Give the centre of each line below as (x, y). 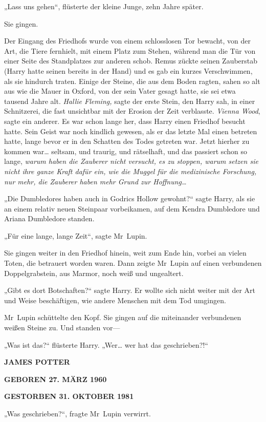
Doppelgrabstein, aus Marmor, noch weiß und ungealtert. (94, 273)
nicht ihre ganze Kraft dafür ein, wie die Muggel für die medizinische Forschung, (130, 171)
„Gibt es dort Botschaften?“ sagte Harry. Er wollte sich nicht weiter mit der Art (130, 290)
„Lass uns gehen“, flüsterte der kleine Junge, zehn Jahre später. (104, 6)
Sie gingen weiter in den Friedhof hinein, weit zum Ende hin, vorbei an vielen (125, 253)
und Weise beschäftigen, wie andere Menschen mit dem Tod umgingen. (115, 300)
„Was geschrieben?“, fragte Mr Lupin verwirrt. (77, 413)
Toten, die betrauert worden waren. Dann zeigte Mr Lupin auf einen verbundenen (133, 263)
